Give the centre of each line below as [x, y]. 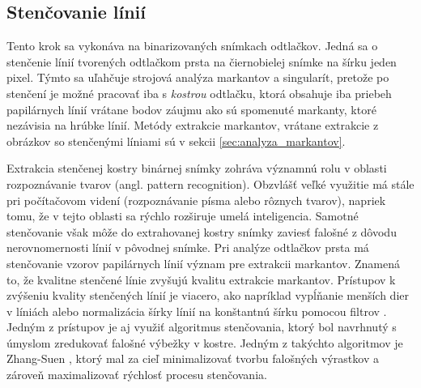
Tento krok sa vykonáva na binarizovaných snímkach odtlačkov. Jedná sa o [192, 46]
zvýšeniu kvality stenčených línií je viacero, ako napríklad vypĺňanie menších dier [208, 295]
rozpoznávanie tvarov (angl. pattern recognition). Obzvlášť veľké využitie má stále [210, 183]
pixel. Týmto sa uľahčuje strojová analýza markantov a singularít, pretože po [198, 77]
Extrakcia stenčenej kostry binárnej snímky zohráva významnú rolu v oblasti [197, 168]
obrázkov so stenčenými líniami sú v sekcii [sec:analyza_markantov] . [176, 141]
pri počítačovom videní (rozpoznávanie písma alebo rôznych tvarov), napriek [196, 200]
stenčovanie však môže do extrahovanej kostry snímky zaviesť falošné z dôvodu [202, 231]
